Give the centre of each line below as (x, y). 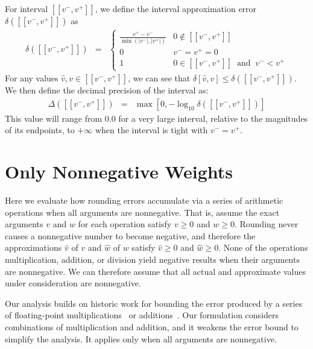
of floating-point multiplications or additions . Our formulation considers (142, 315)
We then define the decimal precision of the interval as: (107, 90)
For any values (32, 78)
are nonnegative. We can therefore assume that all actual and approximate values (155, 271)
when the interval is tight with (151, 130)
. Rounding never (266, 224)
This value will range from (54, 118)
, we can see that (159, 78)
